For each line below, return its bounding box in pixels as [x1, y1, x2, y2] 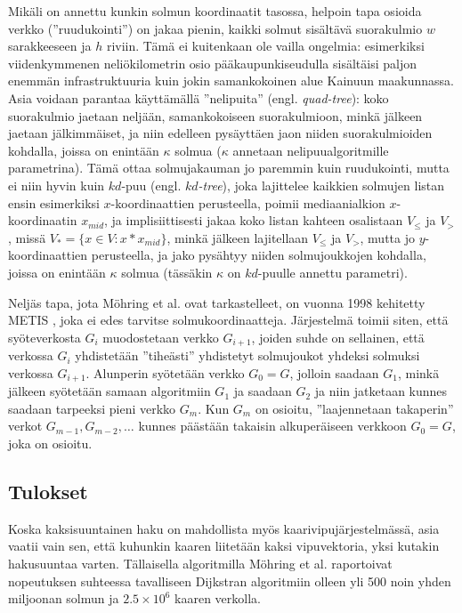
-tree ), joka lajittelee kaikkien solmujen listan [198, 175, 445, 194]
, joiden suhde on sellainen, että [251, 327, 425, 346]
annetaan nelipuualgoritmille [232, 141, 389, 159]
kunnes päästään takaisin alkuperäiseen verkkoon [138, 416, 407, 435]
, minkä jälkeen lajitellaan [166, 228, 309, 246]
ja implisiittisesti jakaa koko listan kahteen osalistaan [111, 211, 403, 230]
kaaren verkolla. [174, 589, 261, 608]
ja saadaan [233, 382, 292, 400]
